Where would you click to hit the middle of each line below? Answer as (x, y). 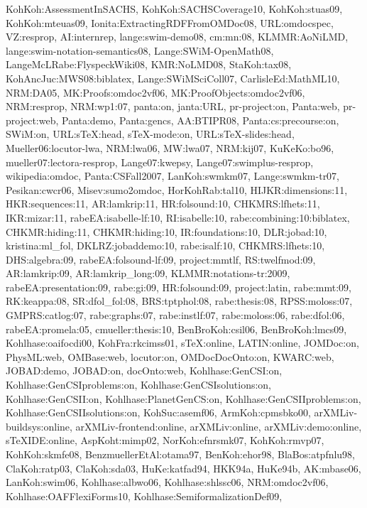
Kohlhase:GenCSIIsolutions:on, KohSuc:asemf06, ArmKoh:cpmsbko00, (158, 412)
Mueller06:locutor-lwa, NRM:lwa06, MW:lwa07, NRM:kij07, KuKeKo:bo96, (170, 147)
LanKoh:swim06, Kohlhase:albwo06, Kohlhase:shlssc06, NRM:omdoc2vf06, (167, 482)
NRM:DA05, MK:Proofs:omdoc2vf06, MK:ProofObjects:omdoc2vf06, (155, 92)
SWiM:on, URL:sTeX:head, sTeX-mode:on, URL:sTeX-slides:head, (150, 134)
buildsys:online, (39, 426)
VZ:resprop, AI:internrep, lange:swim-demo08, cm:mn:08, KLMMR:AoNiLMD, (177, 37)
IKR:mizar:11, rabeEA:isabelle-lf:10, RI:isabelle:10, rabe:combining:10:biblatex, (178, 217)
